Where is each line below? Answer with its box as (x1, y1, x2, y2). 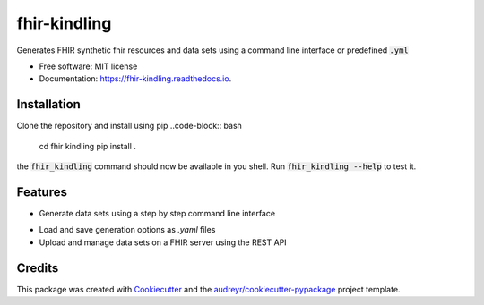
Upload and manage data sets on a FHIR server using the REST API (39, 237, 287, 248)
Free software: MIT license (39, 61, 138, 72)
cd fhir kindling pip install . (39, 140, 136, 151)
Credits (16, 260, 59, 275)
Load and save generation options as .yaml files (39, 225, 216, 235)
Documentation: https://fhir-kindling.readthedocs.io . (39, 73, 232, 84)
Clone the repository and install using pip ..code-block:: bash (16, 121, 242, 131)
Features (16, 184, 67, 199)
